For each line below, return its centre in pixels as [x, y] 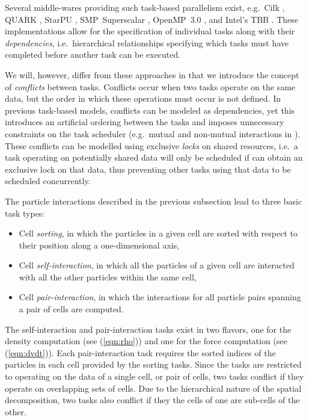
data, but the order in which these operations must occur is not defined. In [143, 98]
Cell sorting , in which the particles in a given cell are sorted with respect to [158, 233]
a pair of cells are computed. [71, 309]
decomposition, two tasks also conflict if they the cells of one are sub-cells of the [152, 400]
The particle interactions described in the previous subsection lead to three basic [154, 201]
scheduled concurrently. [48, 181]
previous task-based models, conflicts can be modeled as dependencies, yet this [150, 110]
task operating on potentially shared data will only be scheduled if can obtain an [154, 157]
